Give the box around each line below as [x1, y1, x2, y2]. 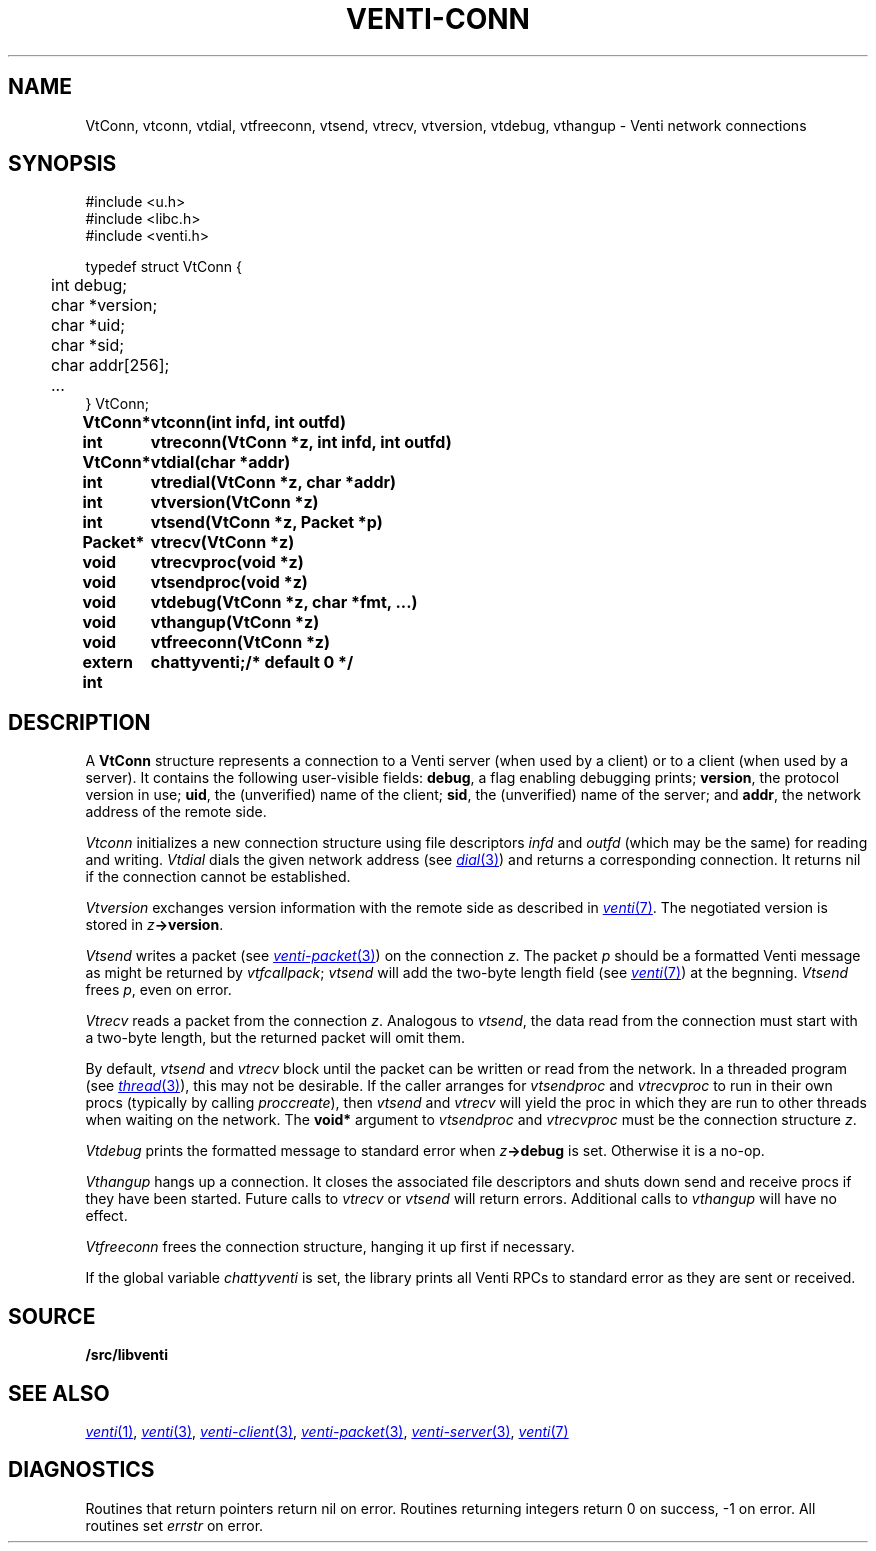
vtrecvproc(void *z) [150, 552, 304, 573]
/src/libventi [85, 1346, 168, 1364]
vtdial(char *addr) [150, 452, 291, 473]
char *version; [51, 295, 158, 316]
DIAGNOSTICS [8, 1457, 155, 1483]
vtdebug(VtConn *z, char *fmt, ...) [150, 592, 418, 613]
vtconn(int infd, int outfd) [150, 412, 346, 433]
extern [82, 652, 133, 673]
